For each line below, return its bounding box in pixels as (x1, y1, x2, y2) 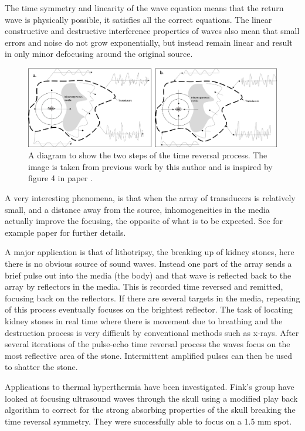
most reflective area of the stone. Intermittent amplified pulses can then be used (5, 349, 293, 361)
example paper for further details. (5, 226, 126, 238)
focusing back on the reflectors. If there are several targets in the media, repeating (5, 291, 300, 304)
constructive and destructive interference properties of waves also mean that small (5, 25, 300, 37)
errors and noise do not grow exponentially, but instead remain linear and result (5, 36, 293, 48)
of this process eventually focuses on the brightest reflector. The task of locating (5, 303, 293, 315)
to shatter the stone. (5, 361, 78, 373)
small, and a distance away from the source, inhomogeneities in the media (5, 203, 270, 215)
